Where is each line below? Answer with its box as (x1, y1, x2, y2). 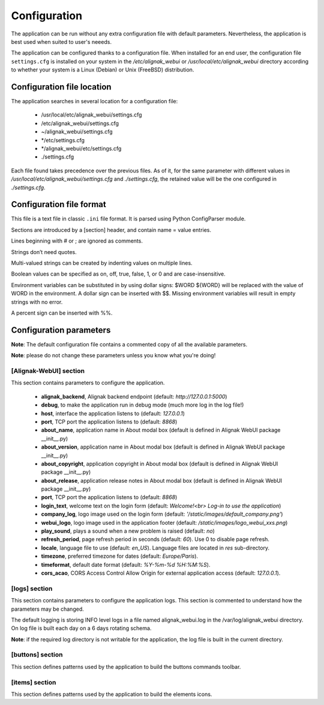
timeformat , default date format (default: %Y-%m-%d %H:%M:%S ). (41, 561, 211, 568)
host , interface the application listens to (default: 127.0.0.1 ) (41, 410, 185, 417)
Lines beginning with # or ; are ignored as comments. (11, 237, 143, 244)
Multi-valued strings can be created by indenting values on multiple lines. (11, 259, 193, 267)
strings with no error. (11, 298, 63, 306)
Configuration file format (11, 199, 106, 210)
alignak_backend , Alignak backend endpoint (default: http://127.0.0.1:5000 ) (41, 393, 227, 400)
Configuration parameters (11, 325, 111, 335)
